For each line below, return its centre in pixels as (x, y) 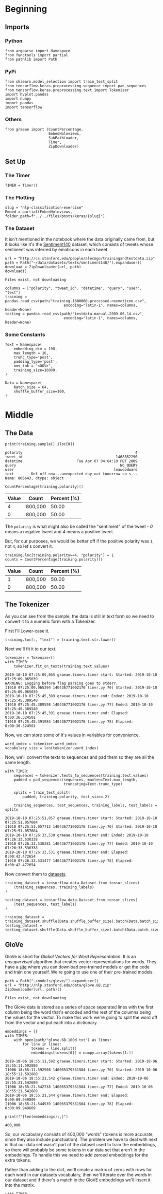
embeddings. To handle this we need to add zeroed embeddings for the (77, 1155)
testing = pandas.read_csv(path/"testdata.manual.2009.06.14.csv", (75, 314)
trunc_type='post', (33, 357)
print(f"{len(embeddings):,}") (37, 1117)
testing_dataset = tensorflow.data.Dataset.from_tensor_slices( (71, 900)
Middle (19, 415)
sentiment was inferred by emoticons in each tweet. (57, 249)
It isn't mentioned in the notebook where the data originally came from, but (80, 239)
